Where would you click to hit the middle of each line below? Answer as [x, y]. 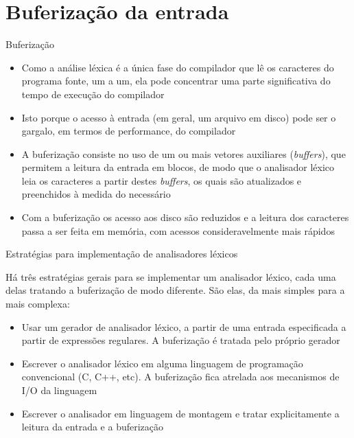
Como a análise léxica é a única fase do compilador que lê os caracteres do [178, 67]
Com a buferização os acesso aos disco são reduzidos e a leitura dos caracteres [185, 217]
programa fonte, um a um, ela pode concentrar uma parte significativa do [176, 81]
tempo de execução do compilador [93, 94]
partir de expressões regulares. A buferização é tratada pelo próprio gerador [181, 340]
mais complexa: [38, 304]
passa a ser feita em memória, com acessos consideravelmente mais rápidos [178, 230]
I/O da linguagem [59, 390]
